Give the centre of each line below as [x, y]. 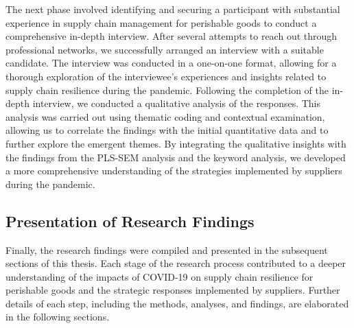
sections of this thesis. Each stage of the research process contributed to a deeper [176, 263]
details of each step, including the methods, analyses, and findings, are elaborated [177, 303]
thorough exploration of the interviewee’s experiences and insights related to [166, 76]
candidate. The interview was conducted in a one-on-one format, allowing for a [171, 63]
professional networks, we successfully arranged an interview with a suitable [165, 49]
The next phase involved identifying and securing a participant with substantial [173, 9]
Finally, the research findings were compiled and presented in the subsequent [167, 249]
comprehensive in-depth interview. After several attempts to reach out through [172, 36]
